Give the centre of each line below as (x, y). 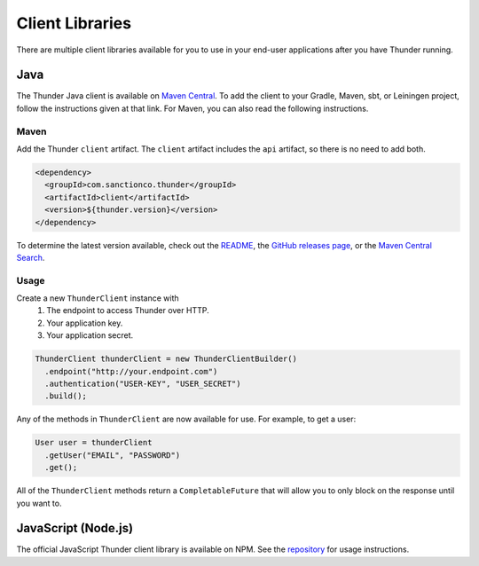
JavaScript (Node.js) (75, 528)
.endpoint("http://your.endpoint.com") (131, 371)
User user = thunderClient (94, 443)
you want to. (39, 503)
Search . (31, 257)
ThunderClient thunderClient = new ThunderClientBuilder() (166, 359)
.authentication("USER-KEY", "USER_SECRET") (143, 383)
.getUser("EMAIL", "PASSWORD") (113, 455)
